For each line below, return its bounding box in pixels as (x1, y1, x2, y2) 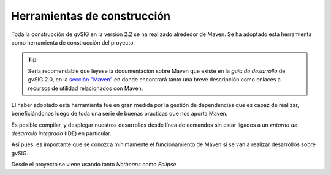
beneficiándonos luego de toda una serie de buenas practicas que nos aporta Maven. (11, 110, 228, 117)
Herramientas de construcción (11, 9, 171, 23)
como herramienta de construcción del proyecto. (11, 39, 135, 46)
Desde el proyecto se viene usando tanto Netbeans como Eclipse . (11, 161, 178, 168)
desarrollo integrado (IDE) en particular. (11, 130, 112, 137)
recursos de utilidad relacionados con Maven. (28, 84, 143, 92)
